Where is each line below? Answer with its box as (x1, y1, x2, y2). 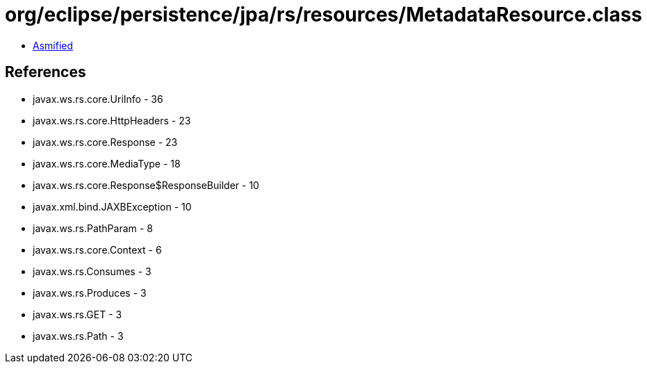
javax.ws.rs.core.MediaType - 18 (33, 157, 181, 170)
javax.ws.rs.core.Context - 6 (33, 243, 162, 256)
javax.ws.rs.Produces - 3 (33, 286, 147, 299)
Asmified (33, 39, 74, 51)
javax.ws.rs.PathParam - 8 (33, 222, 153, 234)
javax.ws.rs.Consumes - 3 (33, 265, 151, 277)
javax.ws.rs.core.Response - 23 (33, 136, 178, 148)
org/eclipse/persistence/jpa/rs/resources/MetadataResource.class (5, 3, 643, 26)
